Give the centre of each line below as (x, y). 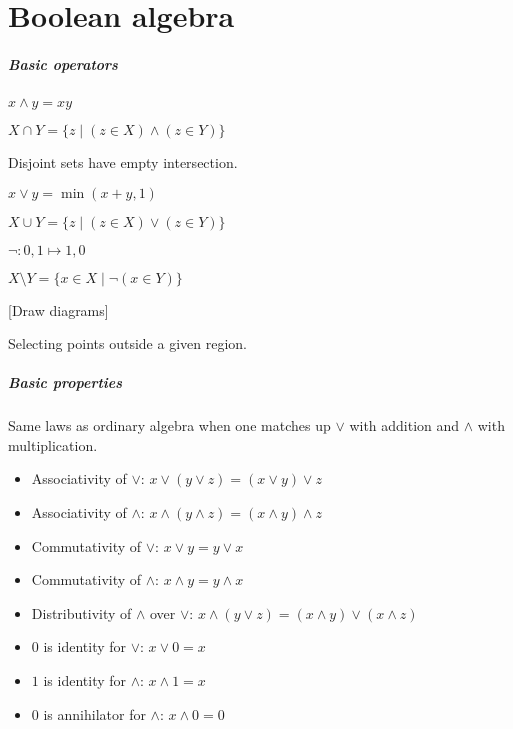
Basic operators (63, 63)
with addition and (404, 425)
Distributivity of (81, 612)
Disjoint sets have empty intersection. (123, 161)
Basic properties (65, 382)
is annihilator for (94, 713)
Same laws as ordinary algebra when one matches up (169, 425)
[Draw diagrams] (58, 309)
